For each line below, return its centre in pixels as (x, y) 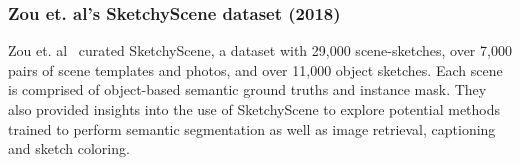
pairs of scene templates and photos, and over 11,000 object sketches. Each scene (255, 69)
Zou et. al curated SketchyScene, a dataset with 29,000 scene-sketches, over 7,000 (260, 50)
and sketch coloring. (69, 148)
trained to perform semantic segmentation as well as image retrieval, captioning (252, 128)
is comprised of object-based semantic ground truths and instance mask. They (247, 89)
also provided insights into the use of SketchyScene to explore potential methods (254, 109)
